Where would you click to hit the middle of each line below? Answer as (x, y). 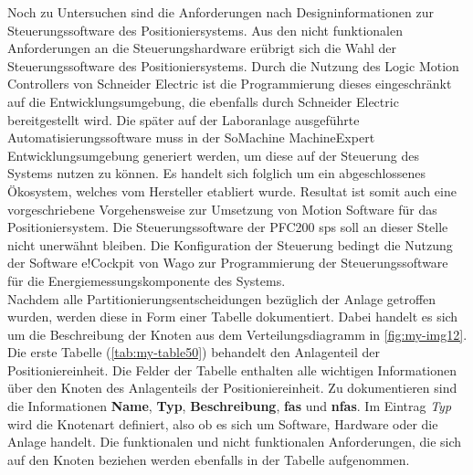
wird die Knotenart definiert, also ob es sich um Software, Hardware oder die (223, 423)
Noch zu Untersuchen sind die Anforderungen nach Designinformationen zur (221, 12)
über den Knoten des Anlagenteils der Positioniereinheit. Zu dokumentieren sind (232, 388)
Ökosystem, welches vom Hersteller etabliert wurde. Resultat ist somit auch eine (232, 190)
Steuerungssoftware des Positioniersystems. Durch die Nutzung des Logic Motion (233, 65)
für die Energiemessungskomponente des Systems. (147, 280)
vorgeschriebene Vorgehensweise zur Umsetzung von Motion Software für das (222, 209)
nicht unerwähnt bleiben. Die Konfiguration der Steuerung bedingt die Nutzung (230, 244)
